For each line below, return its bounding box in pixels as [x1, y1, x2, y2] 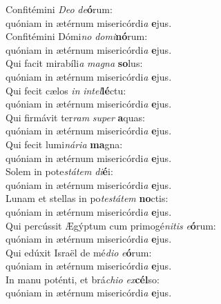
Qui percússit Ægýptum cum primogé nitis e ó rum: [6, 218, 216, 232]
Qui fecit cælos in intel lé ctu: [6, 83, 126, 97]
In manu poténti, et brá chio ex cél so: [6, 272, 160, 286]
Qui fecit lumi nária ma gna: [6, 136, 123, 151]
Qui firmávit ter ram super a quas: [6, 110, 145, 124]
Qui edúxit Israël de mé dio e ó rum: [6, 245, 152, 259]
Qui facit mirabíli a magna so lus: [6, 56, 143, 70]
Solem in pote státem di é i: [6, 164, 113, 179]
